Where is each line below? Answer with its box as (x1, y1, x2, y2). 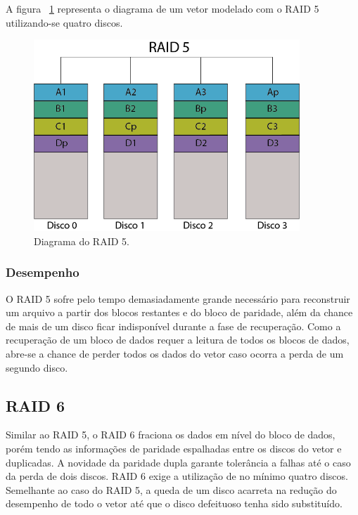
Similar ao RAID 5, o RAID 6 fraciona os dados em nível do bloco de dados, (6, 427, 335, 442)
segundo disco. (6, 360, 68, 374)
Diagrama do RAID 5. (34, 233, 129, 248)
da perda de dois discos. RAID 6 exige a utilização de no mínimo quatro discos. (6, 469, 348, 483)
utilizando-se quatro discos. (6, 15, 123, 30)
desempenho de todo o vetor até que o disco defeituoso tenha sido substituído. (6, 496, 343, 511)
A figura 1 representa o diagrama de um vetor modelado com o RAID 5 (6, 1, 319, 15)
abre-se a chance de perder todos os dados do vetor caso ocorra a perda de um (6, 346, 344, 360)
